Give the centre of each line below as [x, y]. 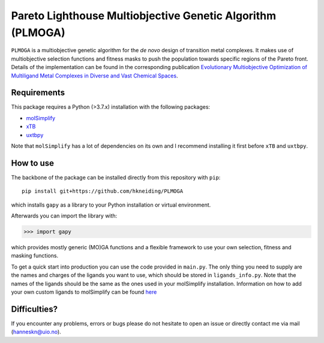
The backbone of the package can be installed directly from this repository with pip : [116, 177]
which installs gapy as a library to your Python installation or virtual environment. [111, 205]
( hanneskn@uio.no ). [36, 332]
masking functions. [35, 256]
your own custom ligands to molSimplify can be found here [84, 292]
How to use [32, 163]
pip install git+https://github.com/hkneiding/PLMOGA [102, 191]
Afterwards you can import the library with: [64, 216]
